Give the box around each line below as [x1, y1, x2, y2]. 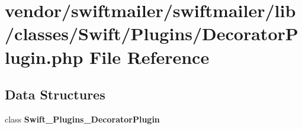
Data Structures [5, 85, 105, 104]
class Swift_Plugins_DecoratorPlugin [5, 112, 160, 125]
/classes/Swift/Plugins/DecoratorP [5, 21, 298, 46]
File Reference [89, 44, 210, 69]
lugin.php [5, 44, 83, 69]
